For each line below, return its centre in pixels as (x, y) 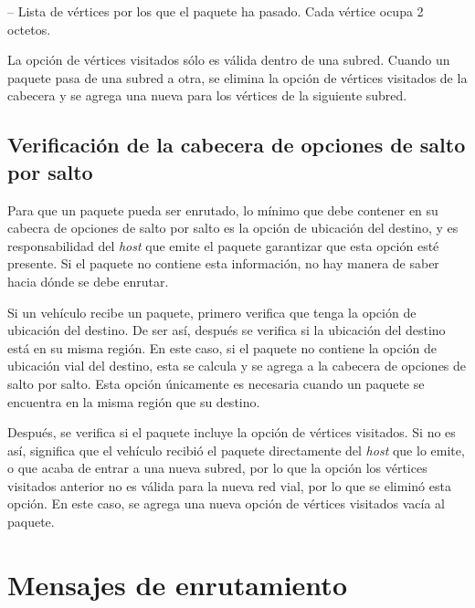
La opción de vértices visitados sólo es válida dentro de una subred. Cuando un (229, 60)
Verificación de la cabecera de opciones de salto (237, 145)
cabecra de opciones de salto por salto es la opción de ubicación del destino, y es (233, 228)
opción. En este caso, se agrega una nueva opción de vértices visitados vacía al (227, 503)
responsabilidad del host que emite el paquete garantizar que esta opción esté (223, 245)
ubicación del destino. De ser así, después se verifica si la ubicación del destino (227, 330)
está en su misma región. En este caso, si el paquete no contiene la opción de (222, 347)
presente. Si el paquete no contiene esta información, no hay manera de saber (223, 263)
